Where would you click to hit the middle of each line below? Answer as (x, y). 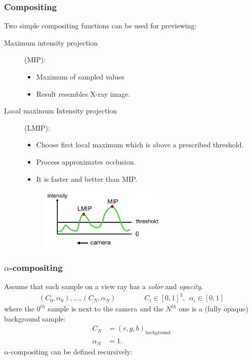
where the (19, 309)
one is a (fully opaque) (214, 309)
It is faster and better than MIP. (87, 178)
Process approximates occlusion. (86, 161)
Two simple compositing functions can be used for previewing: (100, 26)
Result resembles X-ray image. (83, 93)
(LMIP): (37, 127)
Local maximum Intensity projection (61, 111)
